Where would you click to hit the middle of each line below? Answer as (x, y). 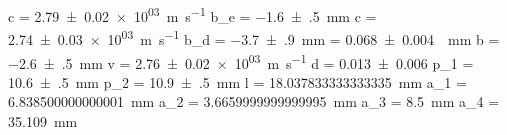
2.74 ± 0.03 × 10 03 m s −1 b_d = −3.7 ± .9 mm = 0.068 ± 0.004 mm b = (254, 37)
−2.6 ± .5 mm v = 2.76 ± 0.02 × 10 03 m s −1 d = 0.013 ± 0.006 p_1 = (241, 61)
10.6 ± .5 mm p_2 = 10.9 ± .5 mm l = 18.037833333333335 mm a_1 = (237, 81)
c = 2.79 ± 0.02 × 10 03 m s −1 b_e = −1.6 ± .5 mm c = (192, 14)
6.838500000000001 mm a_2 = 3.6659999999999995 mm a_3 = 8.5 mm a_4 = (254, 101)
